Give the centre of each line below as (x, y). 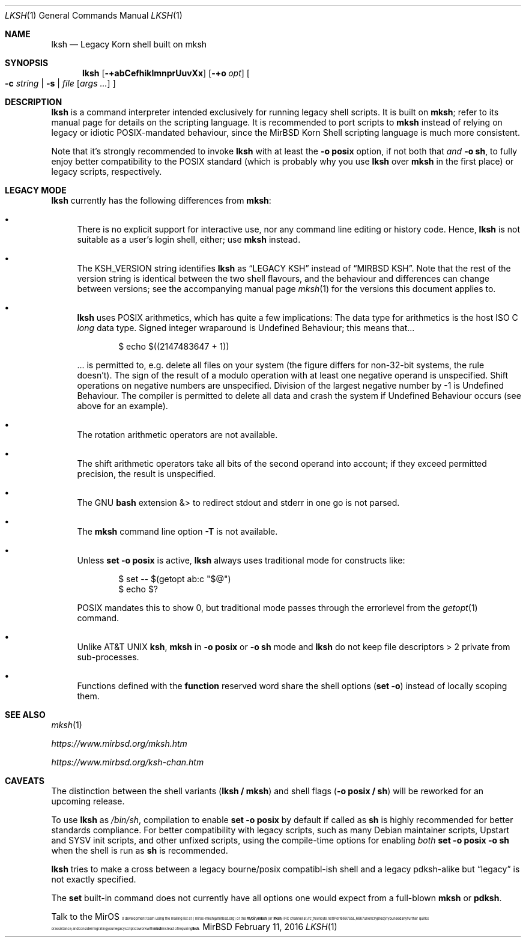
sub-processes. (108, 657)
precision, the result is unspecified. (147, 474)
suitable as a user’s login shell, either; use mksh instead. (189, 239)
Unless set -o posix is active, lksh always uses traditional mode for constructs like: (241, 560)
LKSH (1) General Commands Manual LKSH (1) (94, 15)
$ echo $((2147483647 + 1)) (174, 346)
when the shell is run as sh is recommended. (140, 850)
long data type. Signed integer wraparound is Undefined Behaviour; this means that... (246, 328)
